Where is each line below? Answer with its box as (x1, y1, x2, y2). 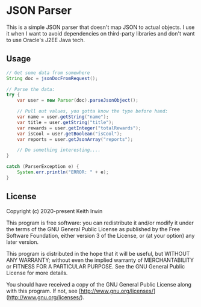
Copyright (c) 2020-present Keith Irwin (6, 207, 103, 214)
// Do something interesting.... (17, 147, 101, 153)
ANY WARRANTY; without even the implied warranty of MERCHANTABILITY (6, 256, 194, 264)
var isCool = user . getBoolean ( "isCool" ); (17, 131, 122, 137)
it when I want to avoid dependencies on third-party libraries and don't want (6, 29, 195, 37)
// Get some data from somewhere (6, 70, 90, 76)
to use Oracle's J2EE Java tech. (6, 36, 85, 43)
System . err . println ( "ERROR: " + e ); (17, 169, 110, 175)
